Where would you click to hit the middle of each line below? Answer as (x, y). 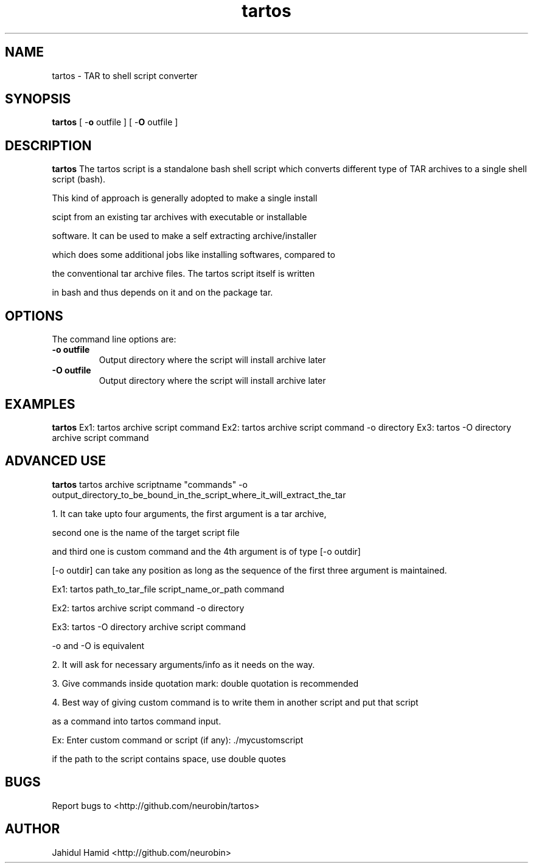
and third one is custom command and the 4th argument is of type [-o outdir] (206, 551)
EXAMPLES (40, 404)
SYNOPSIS (38, 99)
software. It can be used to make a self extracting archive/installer (184, 236)
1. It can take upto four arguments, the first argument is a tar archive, (189, 513)
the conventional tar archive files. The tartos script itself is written (183, 274)
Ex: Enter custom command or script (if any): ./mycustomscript (178, 740)
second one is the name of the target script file (146, 532)
